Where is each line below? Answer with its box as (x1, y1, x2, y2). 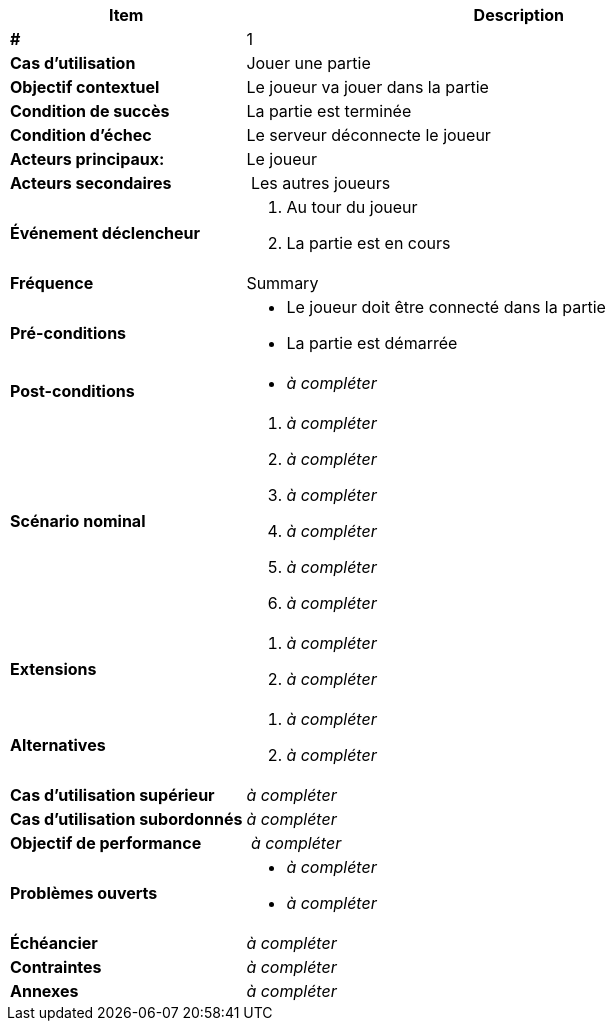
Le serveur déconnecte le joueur (246, 125, 491, 145)
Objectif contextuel (10, 77, 160, 97)
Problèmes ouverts (10, 883, 158, 903)
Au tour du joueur (286, 197, 418, 217)
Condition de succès (10, 101, 170, 121)
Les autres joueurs (250, 173, 391, 193)
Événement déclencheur (10, 223, 201, 243)
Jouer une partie (246, 53, 371, 73)
